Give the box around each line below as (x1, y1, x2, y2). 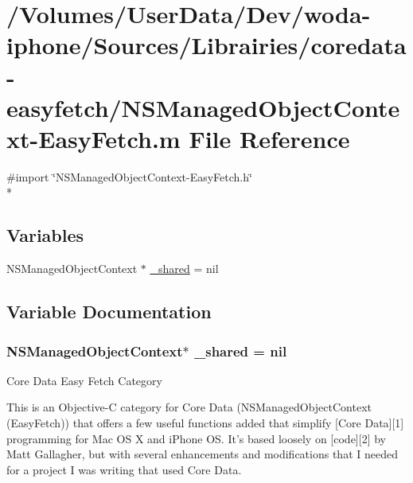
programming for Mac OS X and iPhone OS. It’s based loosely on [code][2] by (6, 430, 386, 446)
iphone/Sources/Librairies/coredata (6, 29, 407, 61)
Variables (6, 223, 84, 247)
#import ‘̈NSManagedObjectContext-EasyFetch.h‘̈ (6, 168, 252, 185)
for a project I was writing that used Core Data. (6, 461, 242, 477)
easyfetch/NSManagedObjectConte (6, 91, 400, 123)
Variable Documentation (6, 299, 212, 324)
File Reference (189, 122, 350, 154)
